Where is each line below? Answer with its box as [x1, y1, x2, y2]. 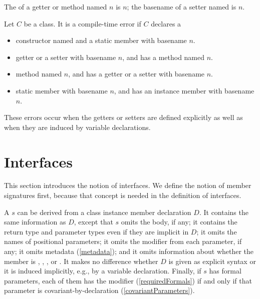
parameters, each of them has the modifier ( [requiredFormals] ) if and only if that [4, 275, 252, 285]
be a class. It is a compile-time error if [24, 18, 141, 28]
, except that [74, 216, 113, 227]
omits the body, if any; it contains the [121, 216, 237, 227]
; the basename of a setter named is [127, 1, 236, 11]
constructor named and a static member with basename [16, 35, 187, 45]
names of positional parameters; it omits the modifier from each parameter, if [4, 236, 242, 246]
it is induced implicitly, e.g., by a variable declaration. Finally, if [4, 265, 201, 276]
